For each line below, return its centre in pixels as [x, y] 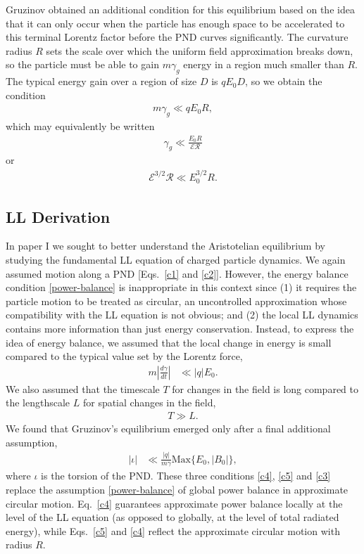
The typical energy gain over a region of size [101, 81]
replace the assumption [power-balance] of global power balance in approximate [177, 489]
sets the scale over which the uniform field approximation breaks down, [200, 50]
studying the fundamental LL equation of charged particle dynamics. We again [176, 259]
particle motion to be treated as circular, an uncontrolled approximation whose [176, 301]
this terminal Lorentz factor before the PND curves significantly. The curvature [177, 37]
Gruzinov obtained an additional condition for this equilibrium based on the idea [180, 9]
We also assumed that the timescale [83, 388]
